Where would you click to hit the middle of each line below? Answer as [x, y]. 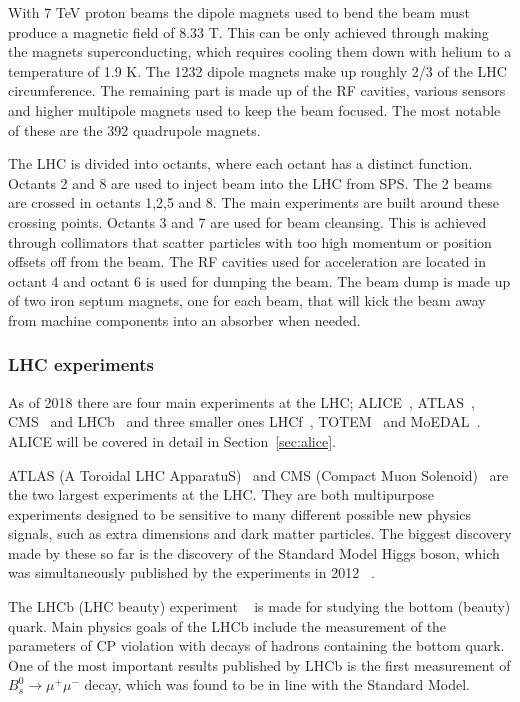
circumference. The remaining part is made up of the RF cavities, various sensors [257, 90]
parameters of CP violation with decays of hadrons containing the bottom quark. [256, 645]
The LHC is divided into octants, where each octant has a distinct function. [240, 163]
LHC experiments [81, 364]
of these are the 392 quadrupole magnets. [134, 129]
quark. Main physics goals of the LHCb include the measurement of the [227, 625]
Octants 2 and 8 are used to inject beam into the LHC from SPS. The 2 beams [250, 182]
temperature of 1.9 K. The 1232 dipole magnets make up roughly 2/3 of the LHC [257, 70]
